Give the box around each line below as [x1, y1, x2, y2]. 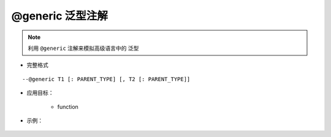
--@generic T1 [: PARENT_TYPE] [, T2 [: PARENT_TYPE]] [22, 76, 191, 82]
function [57, 103, 79, 110]
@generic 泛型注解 [11, 9, 108, 23]
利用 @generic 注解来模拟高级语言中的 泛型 [28, 44, 139, 52]
